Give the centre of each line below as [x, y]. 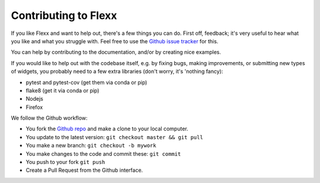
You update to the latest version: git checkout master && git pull [115, 137]
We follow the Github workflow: [49, 118]
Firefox [34, 107]
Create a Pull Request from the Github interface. [84, 170]
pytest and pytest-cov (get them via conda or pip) [87, 82]
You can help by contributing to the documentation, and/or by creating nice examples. [116, 52]
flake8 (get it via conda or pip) [63, 90]
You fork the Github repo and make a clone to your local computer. [107, 129]
